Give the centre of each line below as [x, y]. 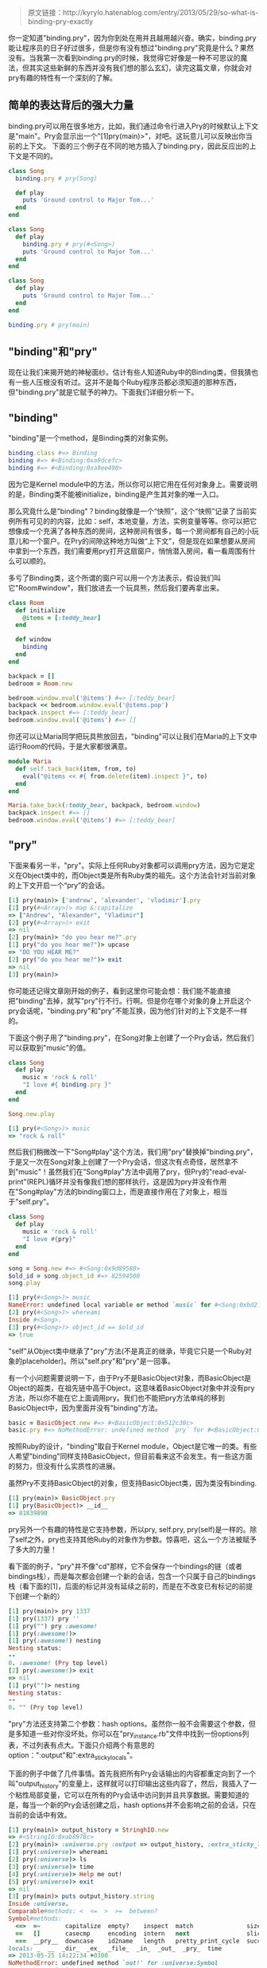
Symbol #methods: [35, 1919]
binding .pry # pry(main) [49, 325]
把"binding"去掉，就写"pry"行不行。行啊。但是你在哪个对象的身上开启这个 [130, 1000]
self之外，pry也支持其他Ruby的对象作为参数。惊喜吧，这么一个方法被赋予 [135, 1539]
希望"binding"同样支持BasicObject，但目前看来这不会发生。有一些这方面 [133, 1456]
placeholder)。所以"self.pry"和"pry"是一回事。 [98, 1361]
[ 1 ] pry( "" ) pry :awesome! [53, 1626]
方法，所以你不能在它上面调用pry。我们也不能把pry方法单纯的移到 [116, 1397]
